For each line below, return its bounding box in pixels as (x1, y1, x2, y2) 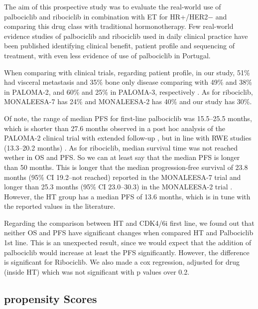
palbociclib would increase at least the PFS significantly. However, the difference (4, 247, 250, 257)
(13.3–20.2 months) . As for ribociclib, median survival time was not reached (4, 142, 238, 153)
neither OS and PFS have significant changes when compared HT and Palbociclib (4, 227, 254, 238)
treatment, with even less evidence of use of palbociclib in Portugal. (4, 50, 211, 60)
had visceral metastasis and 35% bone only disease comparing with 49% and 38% (4, 77, 252, 87)
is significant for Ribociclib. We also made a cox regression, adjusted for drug (4, 257, 240, 267)
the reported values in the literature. (4, 201, 116, 211)
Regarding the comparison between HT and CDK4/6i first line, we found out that (4, 217, 255, 228)
